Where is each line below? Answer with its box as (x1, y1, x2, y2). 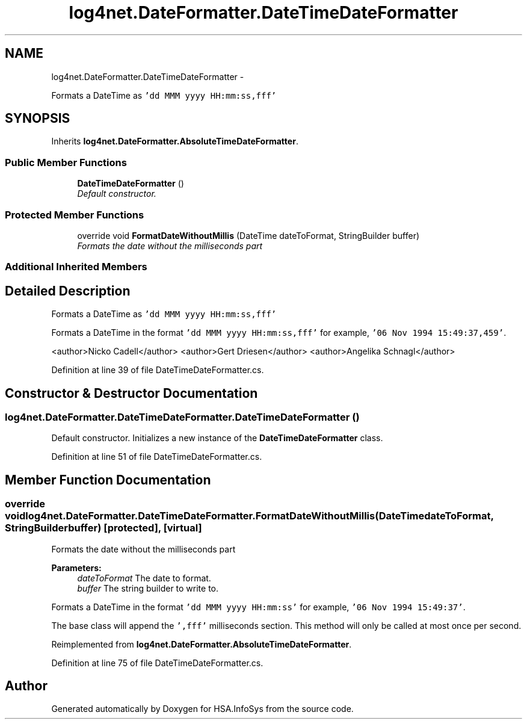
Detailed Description (5, 283, 131, 299)
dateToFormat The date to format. (77, 572, 211, 583)
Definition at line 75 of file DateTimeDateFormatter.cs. (51, 657, 263, 668)
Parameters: (51, 562, 102, 573)
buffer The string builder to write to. (77, 583, 219, 593)
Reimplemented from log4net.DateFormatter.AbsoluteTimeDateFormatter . (51, 639, 352, 649)
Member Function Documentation (5, 472, 211, 487)
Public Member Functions (5, 156, 127, 169)
